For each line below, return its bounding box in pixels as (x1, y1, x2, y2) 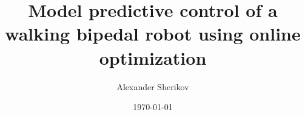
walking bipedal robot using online (5, 21, 301, 46)
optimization (99, 45, 207, 70)
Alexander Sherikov (116, 80, 189, 93)
